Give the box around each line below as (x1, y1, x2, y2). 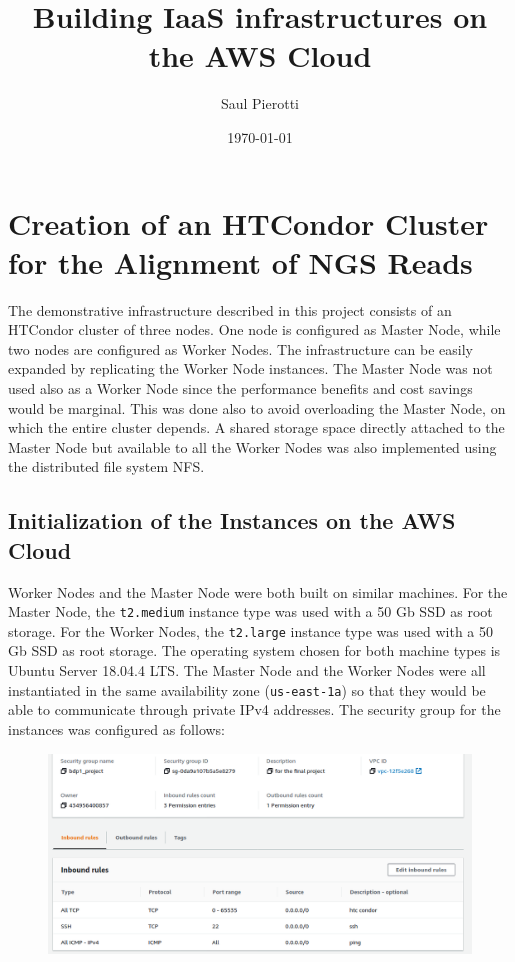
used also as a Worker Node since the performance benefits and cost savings (8, 378, 473, 398)
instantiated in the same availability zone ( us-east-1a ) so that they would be (8, 679, 486, 700)
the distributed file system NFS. (8, 456, 205, 477)
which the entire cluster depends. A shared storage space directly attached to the (8, 417, 505, 438)
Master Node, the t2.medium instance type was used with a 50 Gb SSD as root (8, 601, 493, 622)
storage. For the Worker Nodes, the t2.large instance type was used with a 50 (8, 620, 493, 641)
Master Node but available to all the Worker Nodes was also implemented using (8, 436, 497, 457)
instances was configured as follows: (8, 718, 226, 739)
